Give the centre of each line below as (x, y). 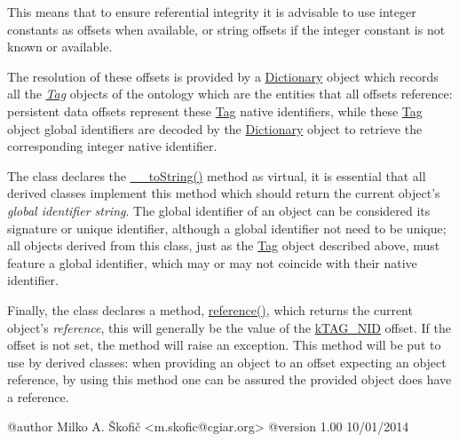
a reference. (38, 396)
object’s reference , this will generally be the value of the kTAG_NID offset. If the (229, 327)
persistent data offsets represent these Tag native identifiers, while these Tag (215, 110)
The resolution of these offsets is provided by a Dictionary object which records (223, 76)
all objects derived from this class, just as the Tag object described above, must (224, 245)
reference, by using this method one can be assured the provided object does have (229, 379)
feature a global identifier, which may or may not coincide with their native (212, 262)
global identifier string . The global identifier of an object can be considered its (219, 210)
